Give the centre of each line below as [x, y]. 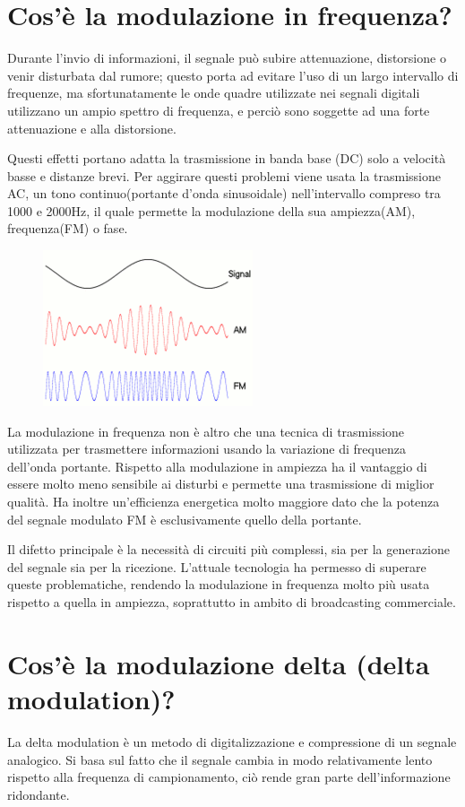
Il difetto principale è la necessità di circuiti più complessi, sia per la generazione [229, 549]
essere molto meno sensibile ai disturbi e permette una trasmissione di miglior [221, 484]
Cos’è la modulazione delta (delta [219, 663]
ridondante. [39, 794]
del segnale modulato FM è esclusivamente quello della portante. [185, 519]
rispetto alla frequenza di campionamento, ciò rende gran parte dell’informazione [229, 777]
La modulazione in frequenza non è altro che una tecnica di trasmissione [206, 431]
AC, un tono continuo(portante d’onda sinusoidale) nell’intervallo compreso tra [224, 193]
